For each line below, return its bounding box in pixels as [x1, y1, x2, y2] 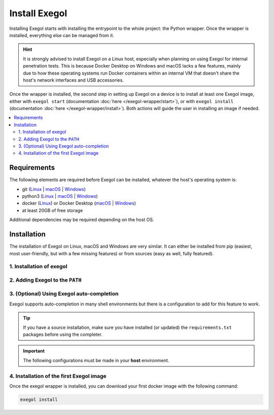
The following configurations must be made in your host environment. [23, 357, 169, 363]
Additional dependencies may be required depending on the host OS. [9, 217, 154, 223]
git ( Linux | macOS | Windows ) [22, 186, 86, 192]
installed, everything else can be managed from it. [9, 32, 114, 38]
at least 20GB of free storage [22, 207, 83, 213]
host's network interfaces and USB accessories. [23, 77, 124, 83]
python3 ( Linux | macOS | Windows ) [22, 193, 98, 199]
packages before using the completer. [23, 331, 102, 337]
